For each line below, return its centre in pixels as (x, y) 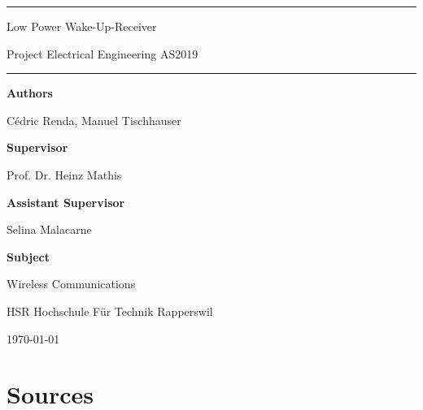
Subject (28, 256)
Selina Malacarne (49, 229)
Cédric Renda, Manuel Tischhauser (94, 120)
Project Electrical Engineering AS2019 (102, 53)
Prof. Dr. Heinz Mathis (64, 174)
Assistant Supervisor (66, 202)
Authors (30, 93)
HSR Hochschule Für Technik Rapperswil (110, 311)
